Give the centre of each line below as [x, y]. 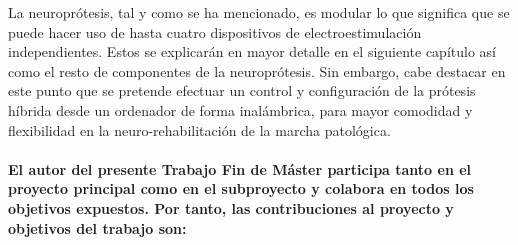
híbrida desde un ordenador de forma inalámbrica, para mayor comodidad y [240, 109]
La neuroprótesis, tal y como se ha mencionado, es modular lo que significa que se [259, 12]
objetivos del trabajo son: [97, 227]
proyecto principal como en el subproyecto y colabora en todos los [241, 188]
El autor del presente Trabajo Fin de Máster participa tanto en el [240, 168]
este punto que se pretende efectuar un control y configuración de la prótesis [242, 90]
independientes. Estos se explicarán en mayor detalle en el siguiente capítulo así [252, 51]
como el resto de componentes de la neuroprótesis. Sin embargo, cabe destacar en [257, 70]
